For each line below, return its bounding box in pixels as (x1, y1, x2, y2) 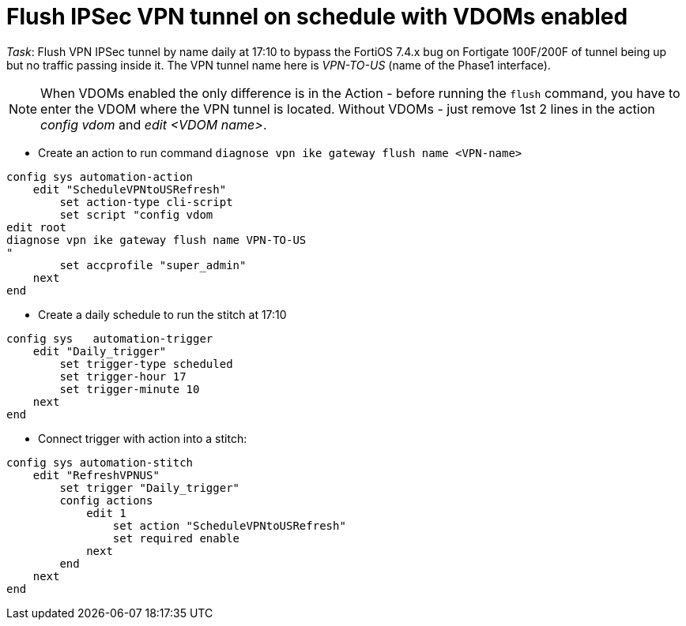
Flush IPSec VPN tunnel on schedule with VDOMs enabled (6, 3, 628, 30)
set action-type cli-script (59, 195, 233, 208)
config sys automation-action (6, 170, 194, 183)
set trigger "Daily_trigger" (59, 481, 240, 494)
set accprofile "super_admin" (59, 258, 247, 272)
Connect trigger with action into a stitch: (38, 431, 247, 445)
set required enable (112, 531, 240, 545)
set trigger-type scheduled (59, 357, 233, 370)
